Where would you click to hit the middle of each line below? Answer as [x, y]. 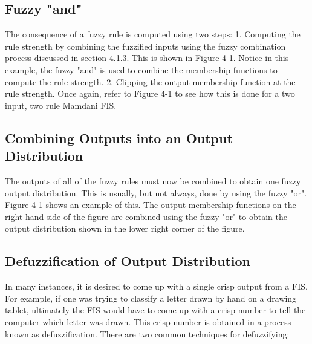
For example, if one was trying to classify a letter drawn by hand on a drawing [151, 298]
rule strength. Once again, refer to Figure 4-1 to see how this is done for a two [150, 93]
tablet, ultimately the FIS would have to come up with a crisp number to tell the [155, 310]
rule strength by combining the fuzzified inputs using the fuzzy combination [145, 46]
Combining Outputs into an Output [119, 138]
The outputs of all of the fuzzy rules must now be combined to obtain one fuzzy [153, 180]
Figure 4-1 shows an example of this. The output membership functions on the [151, 205]
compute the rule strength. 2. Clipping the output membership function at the [150, 81]
